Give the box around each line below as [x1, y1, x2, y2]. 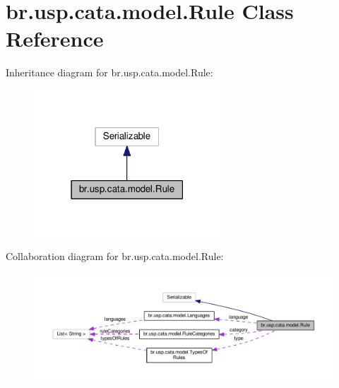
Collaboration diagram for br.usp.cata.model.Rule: [6, 249, 224, 264]
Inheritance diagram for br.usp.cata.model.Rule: [6, 65, 213, 80]
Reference [6, 24, 104, 53]
